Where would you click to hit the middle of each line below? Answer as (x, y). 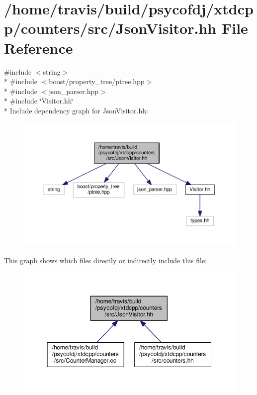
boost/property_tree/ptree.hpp (97, 81)
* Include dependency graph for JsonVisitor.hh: (76, 110)
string (52, 71)
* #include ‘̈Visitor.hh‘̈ (39, 101)
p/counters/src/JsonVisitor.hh (110, 28)
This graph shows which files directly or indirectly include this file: (106, 260)
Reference (39, 48)
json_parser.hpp (74, 91)
